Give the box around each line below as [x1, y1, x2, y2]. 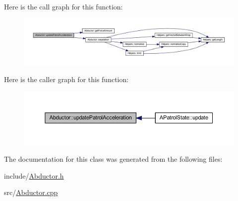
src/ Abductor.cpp [4, 187, 58, 198]
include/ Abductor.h [4, 170, 64, 181]
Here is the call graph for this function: [4, 1, 123, 11]
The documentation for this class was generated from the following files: [4, 154, 223, 164]
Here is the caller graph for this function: [4, 74, 129, 84]
